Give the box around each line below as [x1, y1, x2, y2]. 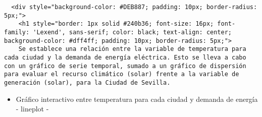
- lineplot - [16, 103, 49, 114]
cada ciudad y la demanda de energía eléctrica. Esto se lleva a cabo [4, 53, 246, 61]
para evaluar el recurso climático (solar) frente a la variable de [4, 71, 239, 78]
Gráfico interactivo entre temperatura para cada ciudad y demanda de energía [16, 93, 258, 104]
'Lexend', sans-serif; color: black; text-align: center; [33, 28, 232, 36]
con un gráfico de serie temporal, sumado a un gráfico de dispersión [4, 62, 246, 70]
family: [4, 28, 30, 36]
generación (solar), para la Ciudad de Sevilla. [4, 79, 171, 86]
